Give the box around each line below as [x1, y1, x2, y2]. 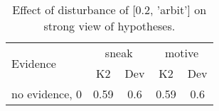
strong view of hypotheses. [43, 18, 176, 34]
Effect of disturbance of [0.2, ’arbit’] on [12, 1, 207, 18]
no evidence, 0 [11, 86, 82, 102]
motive [164, 45, 199, 61]
